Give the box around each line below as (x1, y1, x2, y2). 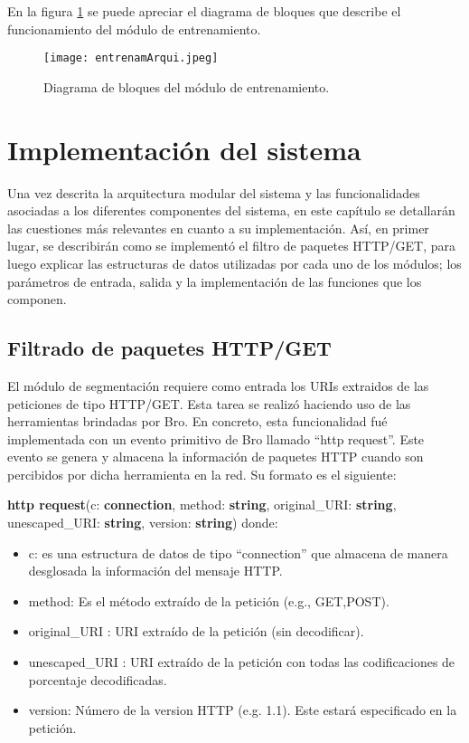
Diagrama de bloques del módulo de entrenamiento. (43, 77, 330, 96)
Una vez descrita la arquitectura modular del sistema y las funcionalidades (7, 183, 420, 202)
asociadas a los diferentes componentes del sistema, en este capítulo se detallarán (7, 201, 455, 220)
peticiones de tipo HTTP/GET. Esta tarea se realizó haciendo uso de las (7, 394, 411, 413)
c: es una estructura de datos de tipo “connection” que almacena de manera (28, 543, 448, 562)
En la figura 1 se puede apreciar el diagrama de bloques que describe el (7, 2, 401, 20)
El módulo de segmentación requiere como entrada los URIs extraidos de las (7, 376, 429, 395)
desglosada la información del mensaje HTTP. (28, 561, 283, 580)
